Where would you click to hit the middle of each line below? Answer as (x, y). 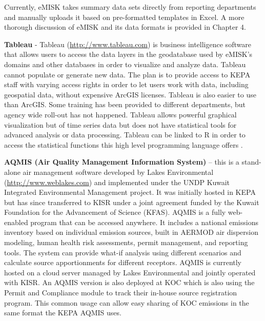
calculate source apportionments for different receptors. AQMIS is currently (123, 262)
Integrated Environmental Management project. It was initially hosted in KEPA (130, 192)
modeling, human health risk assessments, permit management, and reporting (126, 242)
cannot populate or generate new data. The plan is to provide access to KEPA (127, 74)
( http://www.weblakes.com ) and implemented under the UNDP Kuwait (117, 182)
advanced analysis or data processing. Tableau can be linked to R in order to (125, 135)
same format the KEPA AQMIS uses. (63, 313)
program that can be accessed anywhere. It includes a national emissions (144, 222)
